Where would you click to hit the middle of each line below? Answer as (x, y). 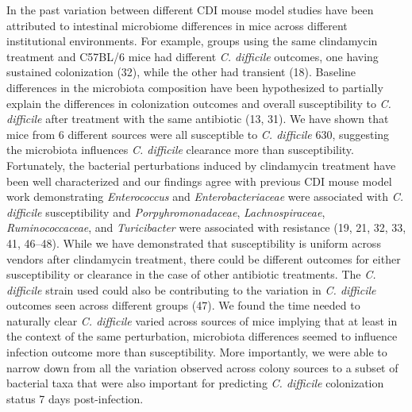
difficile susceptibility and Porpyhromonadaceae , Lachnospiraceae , (166, 212)
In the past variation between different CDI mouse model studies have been (190, 10)
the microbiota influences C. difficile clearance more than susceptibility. (180, 150)
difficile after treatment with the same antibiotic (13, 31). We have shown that (198, 119)
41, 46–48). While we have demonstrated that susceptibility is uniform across (194, 243)
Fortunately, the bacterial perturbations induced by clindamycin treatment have (201, 165)
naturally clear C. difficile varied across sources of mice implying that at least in (202, 320)
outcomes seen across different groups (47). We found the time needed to (183, 305)
